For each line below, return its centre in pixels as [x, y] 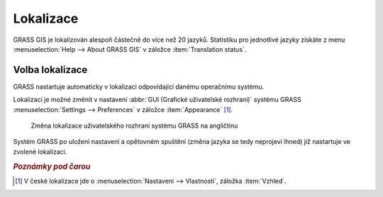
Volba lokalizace [50, 70]
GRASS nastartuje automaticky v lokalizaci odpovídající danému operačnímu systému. [139, 86]
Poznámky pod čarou [52, 167]
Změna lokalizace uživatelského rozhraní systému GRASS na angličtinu [134, 126]
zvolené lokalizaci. [40, 152]
